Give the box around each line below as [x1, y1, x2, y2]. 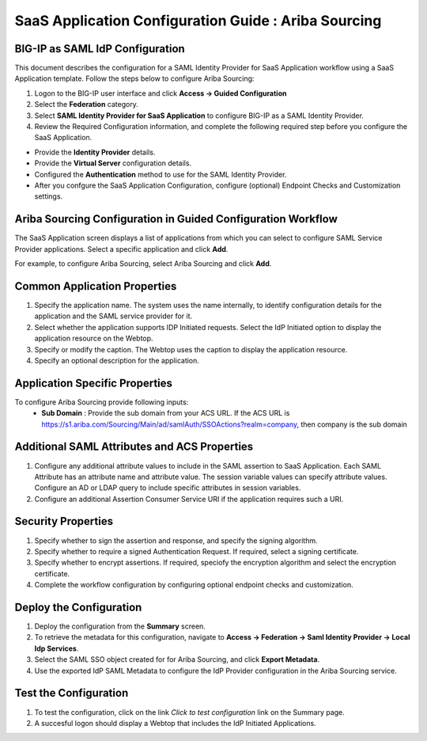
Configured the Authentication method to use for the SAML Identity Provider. [34, 169, 287, 179]
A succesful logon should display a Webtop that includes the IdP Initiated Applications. [34, 718, 316, 728]
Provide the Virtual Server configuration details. [34, 158, 192, 168]
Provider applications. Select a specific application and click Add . [14, 244, 229, 253]
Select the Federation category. [34, 100, 138, 109]
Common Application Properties [14, 279, 177, 293]
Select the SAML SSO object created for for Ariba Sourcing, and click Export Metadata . [34, 655, 320, 664]
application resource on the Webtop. [34, 333, 153, 344]
